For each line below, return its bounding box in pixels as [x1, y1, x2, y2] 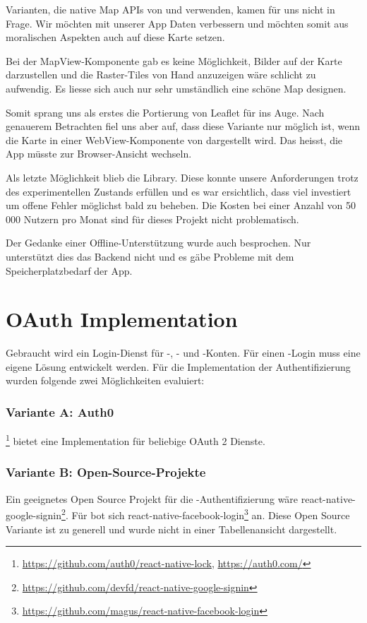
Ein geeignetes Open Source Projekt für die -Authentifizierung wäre [6, 491, 299, 506]
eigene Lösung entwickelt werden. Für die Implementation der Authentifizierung [6, 359, 351, 374]
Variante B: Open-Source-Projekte [6, 463, 206, 481]
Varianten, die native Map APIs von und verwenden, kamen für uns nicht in [6, 2, 335, 16]
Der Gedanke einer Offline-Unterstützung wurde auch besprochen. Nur [6, 235, 311, 250]
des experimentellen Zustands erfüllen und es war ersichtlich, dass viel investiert [6, 184, 351, 198]
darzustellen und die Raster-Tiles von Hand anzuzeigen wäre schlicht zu [6, 67, 316, 82]
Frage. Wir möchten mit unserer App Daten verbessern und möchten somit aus [6, 16, 349, 30]
